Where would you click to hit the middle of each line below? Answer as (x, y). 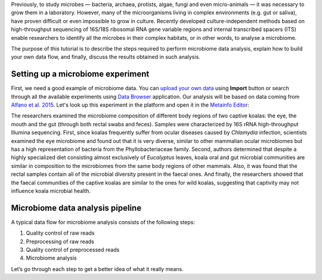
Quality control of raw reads (60, 233)
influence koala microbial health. (51, 191)
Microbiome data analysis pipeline (76, 208)
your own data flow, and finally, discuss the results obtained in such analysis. (106, 57)
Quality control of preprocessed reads (73, 250)
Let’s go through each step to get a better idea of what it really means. (97, 269)
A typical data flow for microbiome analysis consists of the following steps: (103, 222)
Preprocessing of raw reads (60, 241)
